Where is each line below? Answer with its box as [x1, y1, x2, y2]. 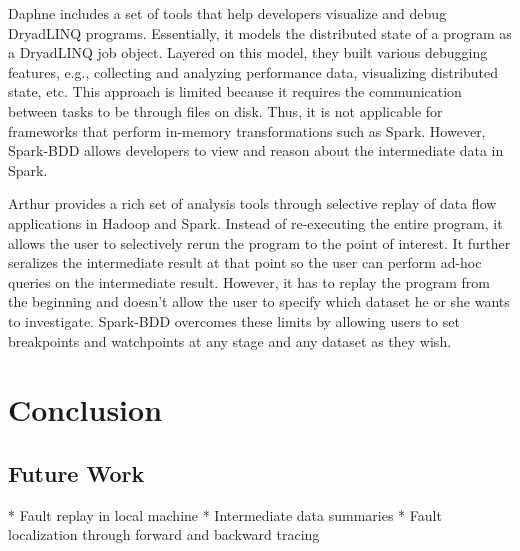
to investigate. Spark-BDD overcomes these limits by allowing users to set [8, 310, 460, 331]
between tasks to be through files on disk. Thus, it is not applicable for [8, 100, 443, 121]
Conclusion [8, 389, 163, 430]
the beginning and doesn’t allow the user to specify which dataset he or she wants [8, 291, 510, 312]
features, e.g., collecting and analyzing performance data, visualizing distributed [8, 61, 499, 82]
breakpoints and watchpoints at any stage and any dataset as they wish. [8, 330, 452, 351]
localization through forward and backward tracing [8, 524, 320, 545]
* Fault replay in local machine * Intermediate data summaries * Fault [8, 504, 442, 525]
